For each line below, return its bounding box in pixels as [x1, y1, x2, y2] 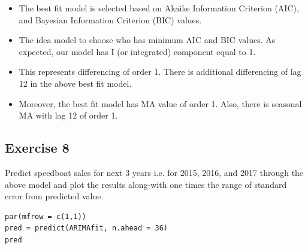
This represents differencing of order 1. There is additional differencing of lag [19, 65, 301, 78]
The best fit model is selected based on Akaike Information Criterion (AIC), [19, 2, 299, 14]
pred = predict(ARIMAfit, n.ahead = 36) [5, 224, 168, 233]
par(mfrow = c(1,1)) [5, 212, 87, 221]
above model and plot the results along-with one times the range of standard [5, 178, 287, 190]
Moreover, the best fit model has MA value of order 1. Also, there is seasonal [19, 97, 302, 110]
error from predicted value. [5, 190, 104, 202]
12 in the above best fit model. [19, 77, 132, 89]
